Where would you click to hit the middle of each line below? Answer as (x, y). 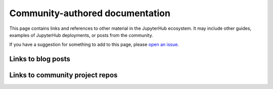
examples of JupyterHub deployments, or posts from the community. (81, 35)
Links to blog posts (40, 59)
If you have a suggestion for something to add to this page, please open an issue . (94, 45)
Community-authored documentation (90, 13)
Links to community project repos (63, 75)
